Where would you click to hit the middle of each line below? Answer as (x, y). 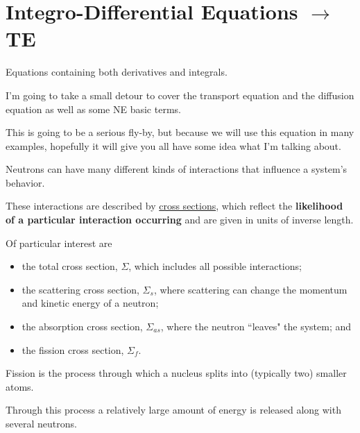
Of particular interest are (59, 243)
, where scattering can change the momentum (250, 289)
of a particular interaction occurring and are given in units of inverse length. (180, 220)
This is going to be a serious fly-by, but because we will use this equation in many (180, 132)
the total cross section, (70, 266)
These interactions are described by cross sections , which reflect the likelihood (174, 206)
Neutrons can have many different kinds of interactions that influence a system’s (177, 169)
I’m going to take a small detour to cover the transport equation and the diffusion (180, 95)
